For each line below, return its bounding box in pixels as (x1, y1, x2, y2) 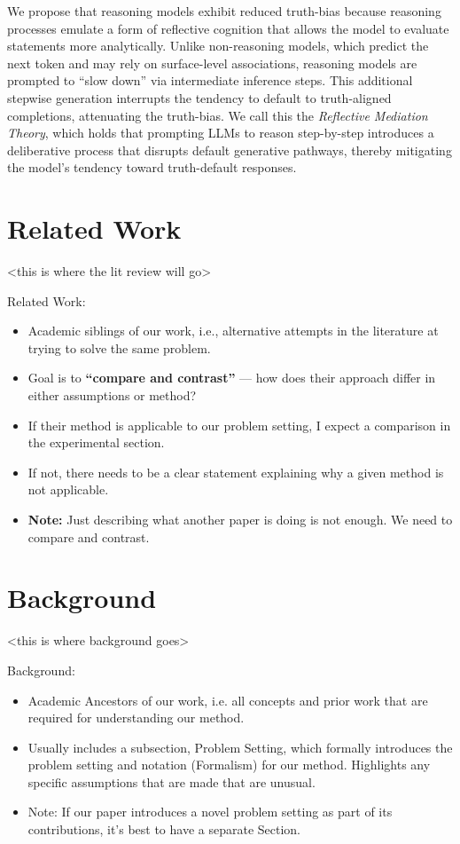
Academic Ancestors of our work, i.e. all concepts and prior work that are (27, 690, 428, 709)
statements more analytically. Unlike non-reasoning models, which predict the (7, 36, 429, 55)
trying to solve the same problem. (27, 338, 211, 357)
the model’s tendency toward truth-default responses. (7, 158, 297, 177)
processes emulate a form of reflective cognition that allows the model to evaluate (7, 19, 449, 37)
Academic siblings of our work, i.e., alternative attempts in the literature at (27, 321, 439, 340)
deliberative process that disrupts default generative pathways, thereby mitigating (7, 140, 452, 159)
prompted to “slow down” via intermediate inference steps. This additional (7, 71, 413, 90)
